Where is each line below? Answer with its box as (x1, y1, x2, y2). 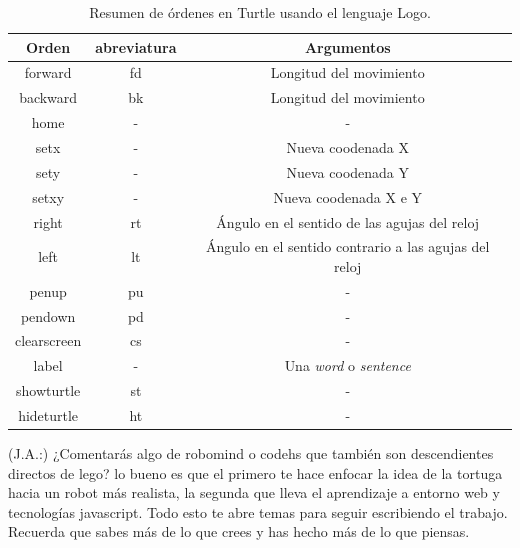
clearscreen (15, 330, 82, 351)
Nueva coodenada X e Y (273, 186, 423, 207)
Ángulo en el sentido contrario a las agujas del (206, 236, 490, 257)
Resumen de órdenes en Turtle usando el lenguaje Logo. (89, 2, 431, 22)
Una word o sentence (284, 355, 411, 376)
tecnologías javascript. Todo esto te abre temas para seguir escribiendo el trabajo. (8, 501, 508, 522)
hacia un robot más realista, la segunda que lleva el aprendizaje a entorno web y (8, 482, 500, 503)
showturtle (15, 380, 81, 401)
